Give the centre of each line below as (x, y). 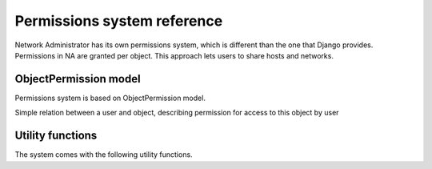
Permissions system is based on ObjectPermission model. (110, 98)
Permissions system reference (119, 21)
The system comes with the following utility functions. (104, 155)
